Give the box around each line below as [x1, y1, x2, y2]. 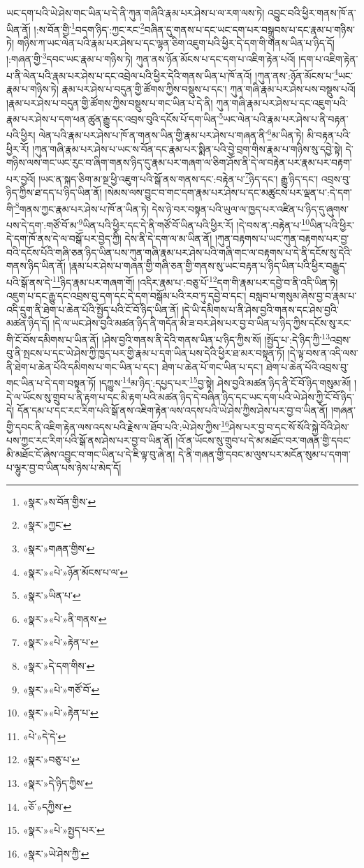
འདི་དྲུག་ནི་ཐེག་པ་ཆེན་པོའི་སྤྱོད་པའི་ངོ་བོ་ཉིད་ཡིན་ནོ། [6, 302, 179, 316]
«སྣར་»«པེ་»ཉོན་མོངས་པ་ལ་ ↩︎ [22, 564, 129, 579]
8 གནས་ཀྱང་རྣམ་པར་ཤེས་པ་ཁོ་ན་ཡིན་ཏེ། [15, 199, 149, 216]
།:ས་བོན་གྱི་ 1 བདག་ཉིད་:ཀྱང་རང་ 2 [34, 20, 145, 36]
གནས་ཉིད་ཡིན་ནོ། [6, 258, 66, 273]
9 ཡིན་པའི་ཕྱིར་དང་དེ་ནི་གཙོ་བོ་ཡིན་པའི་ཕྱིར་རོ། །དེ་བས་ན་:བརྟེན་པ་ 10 [78, 215, 310, 232]
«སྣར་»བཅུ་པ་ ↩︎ [22, 752, 80, 767]
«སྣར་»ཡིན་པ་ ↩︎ [22, 588, 81, 603]
